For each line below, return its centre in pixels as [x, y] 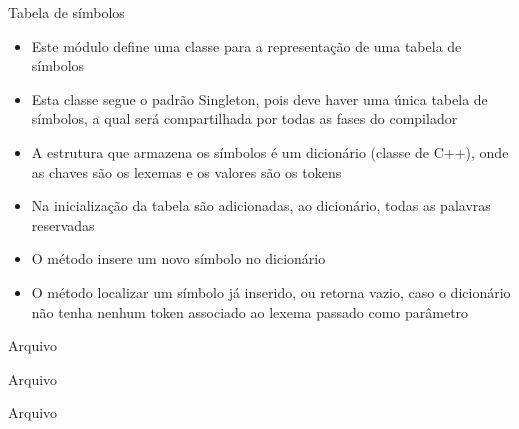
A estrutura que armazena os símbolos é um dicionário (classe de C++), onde [270, 151]
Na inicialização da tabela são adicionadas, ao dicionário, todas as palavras [261, 205]
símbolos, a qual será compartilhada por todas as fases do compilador [244, 118]
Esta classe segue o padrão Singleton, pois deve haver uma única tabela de [259, 98]
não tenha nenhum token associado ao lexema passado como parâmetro [250, 311]
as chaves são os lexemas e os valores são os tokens [186, 171]
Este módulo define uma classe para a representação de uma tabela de [246, 45]
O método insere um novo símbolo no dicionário [178, 258]
